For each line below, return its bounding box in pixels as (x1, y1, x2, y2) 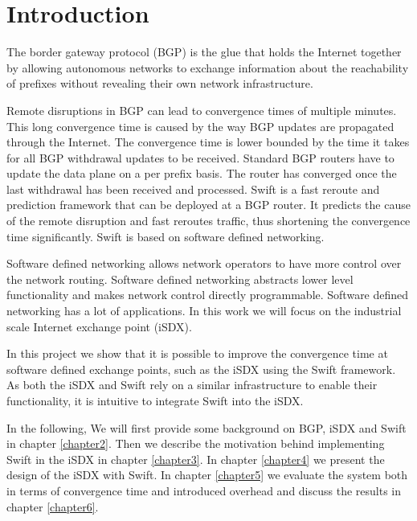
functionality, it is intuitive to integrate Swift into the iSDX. (6, 392, 304, 408)
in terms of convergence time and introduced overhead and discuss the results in (6, 482, 402, 498)
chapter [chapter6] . (6, 498, 99, 515)
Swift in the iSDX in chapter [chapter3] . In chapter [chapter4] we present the (6, 450, 385, 467)
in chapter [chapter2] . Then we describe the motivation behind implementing (6, 435, 385, 452)
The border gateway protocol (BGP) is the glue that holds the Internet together (6, 43, 402, 60)
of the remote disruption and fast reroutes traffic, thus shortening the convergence (6, 212, 411, 229)
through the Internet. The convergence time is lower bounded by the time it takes (6, 133, 410, 150)
